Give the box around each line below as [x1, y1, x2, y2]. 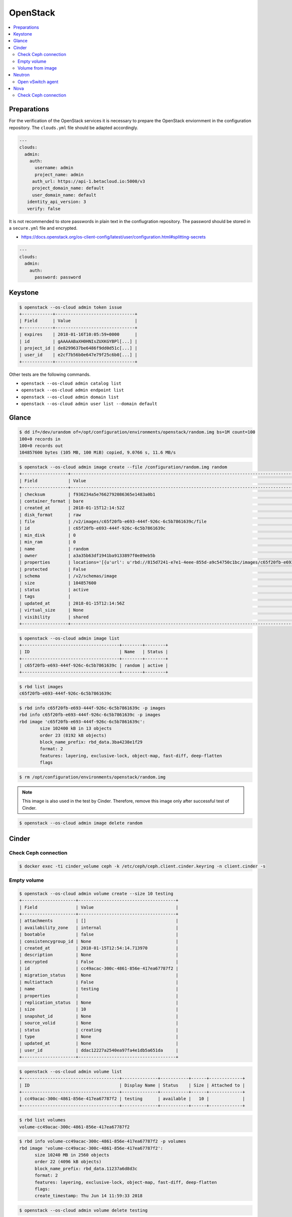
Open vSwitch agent [18, 78, 58, 85]
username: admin [35, 165, 73, 170]
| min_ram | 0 [19, 539, 76, 545]
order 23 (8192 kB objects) [39, 733, 107, 738]
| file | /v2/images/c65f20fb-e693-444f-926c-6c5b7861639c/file [19, 519, 207, 524]
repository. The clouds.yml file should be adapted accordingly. [9, 125, 138, 130]
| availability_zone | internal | [19, 925, 179, 930]
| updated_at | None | [19, 1041, 179, 1046]
